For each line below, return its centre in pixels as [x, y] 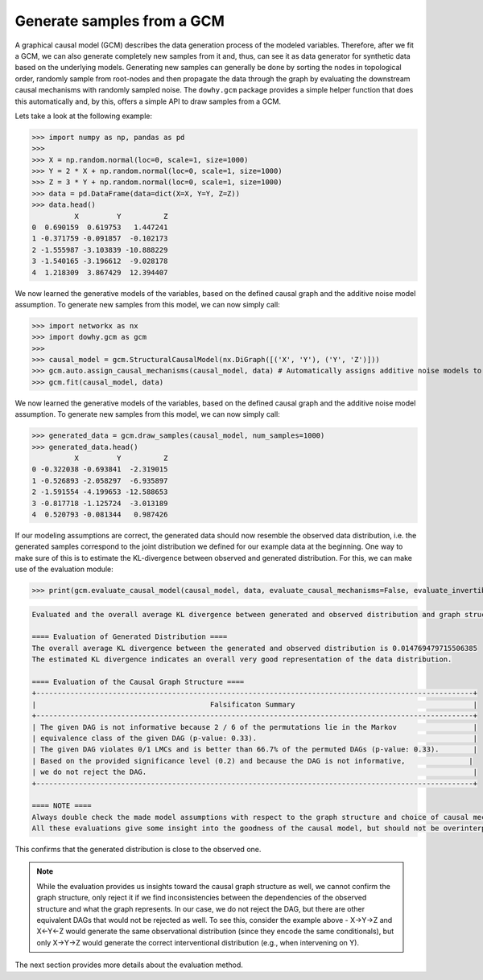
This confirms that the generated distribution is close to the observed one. [138, 850]
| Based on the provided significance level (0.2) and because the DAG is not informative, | [253, 761]
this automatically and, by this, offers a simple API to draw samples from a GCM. [148, 101]
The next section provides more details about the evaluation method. [129, 965]
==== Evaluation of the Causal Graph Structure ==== [138, 682]
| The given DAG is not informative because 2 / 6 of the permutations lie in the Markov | [255, 727]
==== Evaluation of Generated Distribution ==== [130, 637]
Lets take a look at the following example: [84, 116]
